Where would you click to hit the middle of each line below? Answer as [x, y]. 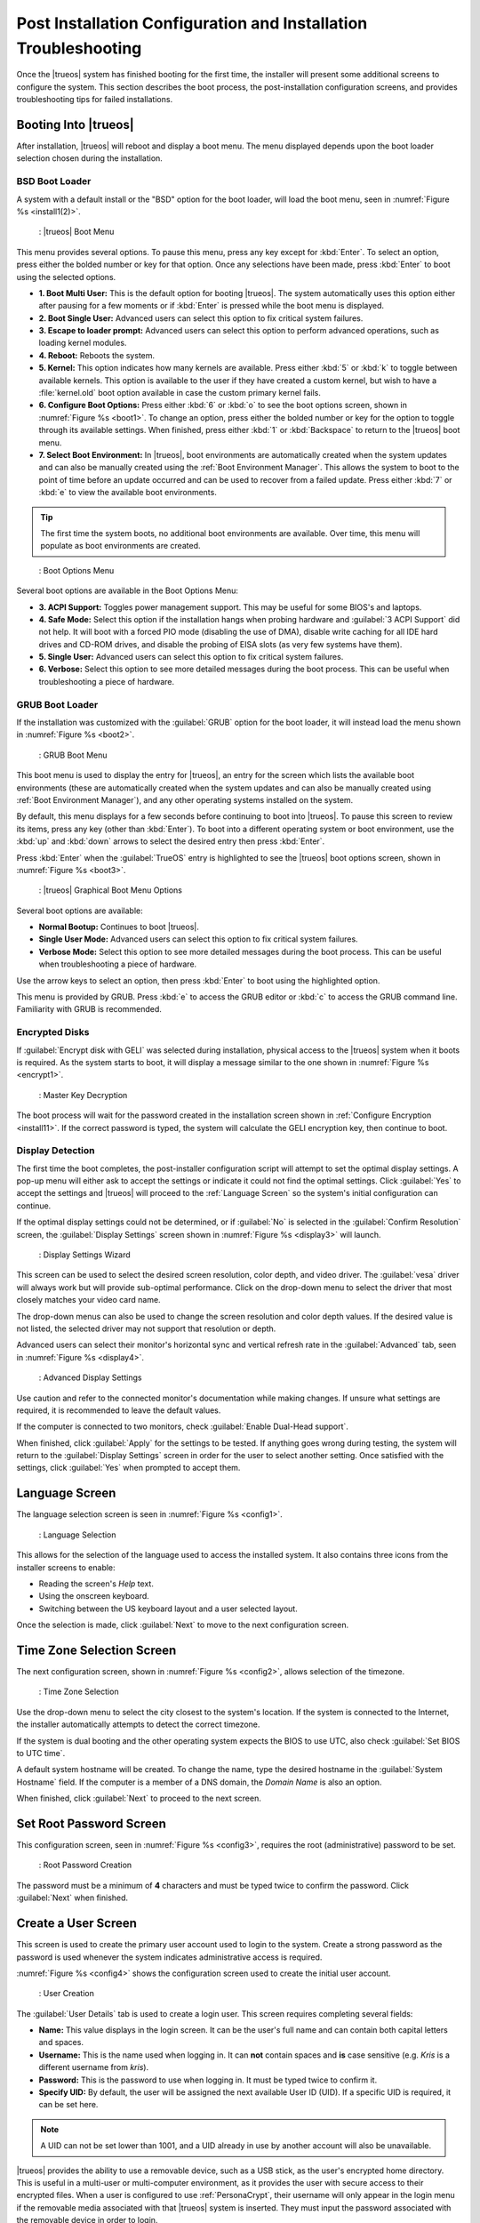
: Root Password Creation [85, 1865]
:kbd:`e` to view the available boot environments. [128, 493]
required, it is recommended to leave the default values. [119, 1410]
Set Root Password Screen [91, 1823]
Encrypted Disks [53, 1032]
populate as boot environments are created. [120, 546]
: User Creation [67, 1994]
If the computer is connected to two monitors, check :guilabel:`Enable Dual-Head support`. [182, 1426]
